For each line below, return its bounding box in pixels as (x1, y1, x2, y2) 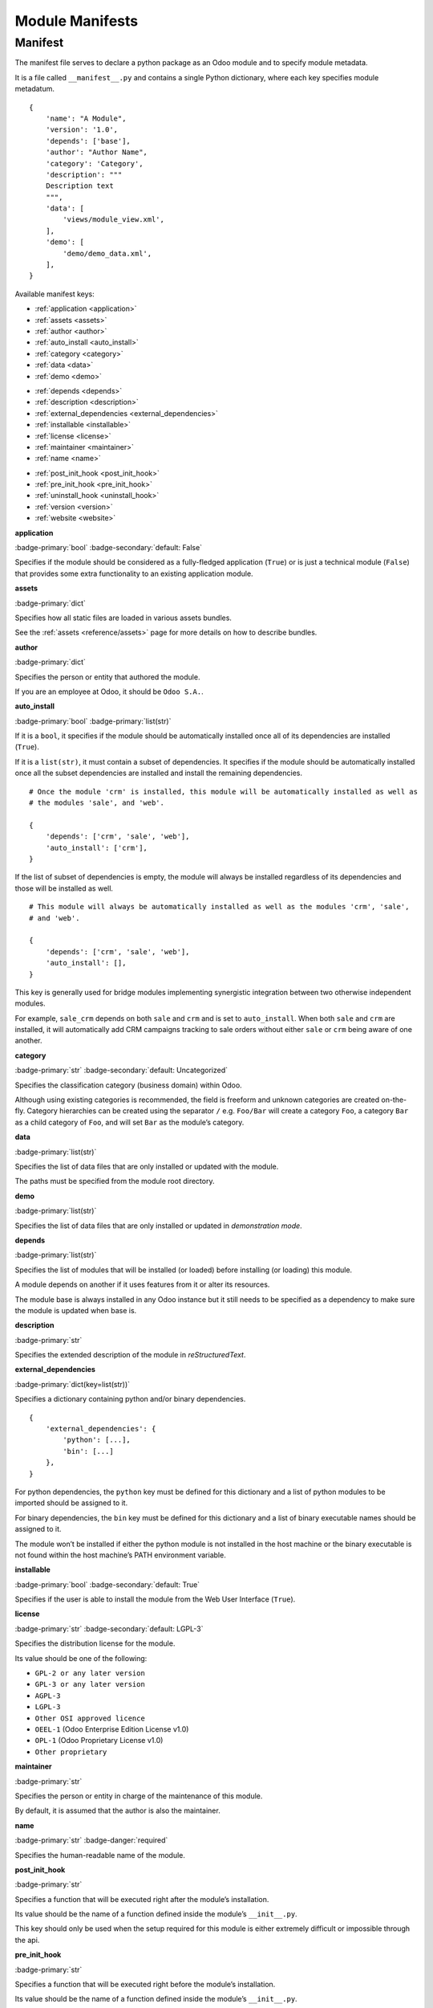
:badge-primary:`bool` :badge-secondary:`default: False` (14, 543, 203, 553)
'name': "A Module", (45, 113, 127, 123)
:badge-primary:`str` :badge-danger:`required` (14, 1835, 168, 1845)
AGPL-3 (34, 1691, 61, 1700)
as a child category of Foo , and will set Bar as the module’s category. (14, 1117, 245, 1127)
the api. (14, 1935, 40, 1945)
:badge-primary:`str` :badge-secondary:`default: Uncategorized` (14, 1065, 229, 1075)
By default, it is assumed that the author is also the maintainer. (14, 1806, 221, 1815)
